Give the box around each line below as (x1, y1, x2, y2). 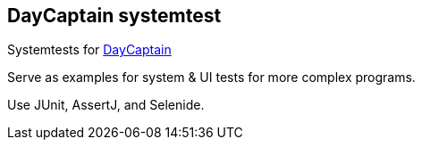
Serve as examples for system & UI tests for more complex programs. (7, 69, 416, 86)
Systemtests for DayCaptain (7, 42, 172, 58)
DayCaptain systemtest (7, 4, 222, 27)
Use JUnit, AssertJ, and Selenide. (7, 97, 205, 113)
